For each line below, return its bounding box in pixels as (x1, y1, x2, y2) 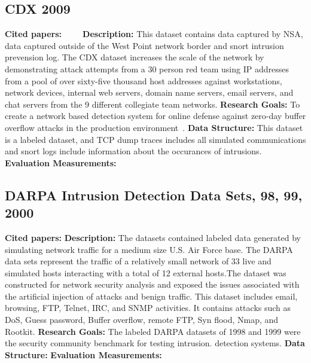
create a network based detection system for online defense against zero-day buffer (5, 109, 306, 122)
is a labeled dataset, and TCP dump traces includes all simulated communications (5, 133, 306, 145)
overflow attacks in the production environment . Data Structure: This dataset (5, 121, 303, 133)
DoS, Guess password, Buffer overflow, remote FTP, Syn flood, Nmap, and (5, 313, 279, 326)
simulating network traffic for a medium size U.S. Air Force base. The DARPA (5, 243, 293, 255)
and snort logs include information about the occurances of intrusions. (5, 145, 262, 157)
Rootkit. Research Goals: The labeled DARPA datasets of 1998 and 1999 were (5, 325, 301, 337)
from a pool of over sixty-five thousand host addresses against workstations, (5, 74, 282, 87)
